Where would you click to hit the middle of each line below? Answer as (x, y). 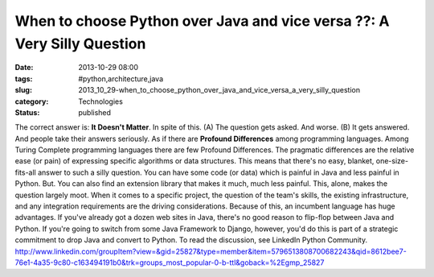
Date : (24, 68)
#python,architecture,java (121, 79)
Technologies (101, 101)
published (95, 112)
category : (32, 101)
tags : (24, 79)
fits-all (25, 172)
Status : (27, 112)
